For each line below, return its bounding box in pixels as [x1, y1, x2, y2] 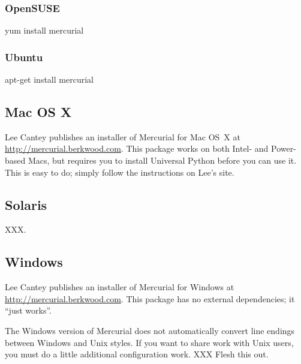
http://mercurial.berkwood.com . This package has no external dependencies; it [5, 292, 295, 305]
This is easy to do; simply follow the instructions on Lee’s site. [5, 166, 234, 178]
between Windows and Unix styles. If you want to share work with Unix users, [5, 336, 294, 348]
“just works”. [5, 304, 52, 317]
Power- [271, 142, 296, 155]
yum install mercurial [5, 24, 84, 37]
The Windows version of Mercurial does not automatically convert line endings [5, 324, 295, 336]
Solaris [5, 195, 47, 213]
